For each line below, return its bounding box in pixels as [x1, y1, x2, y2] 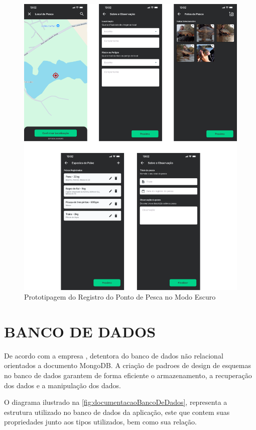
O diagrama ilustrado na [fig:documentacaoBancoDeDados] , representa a [4, 397, 227, 407]
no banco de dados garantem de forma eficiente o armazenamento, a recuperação [4, 370, 252, 381]
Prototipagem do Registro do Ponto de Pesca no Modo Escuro [24, 292, 216, 302]
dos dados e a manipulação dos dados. [4, 380, 121, 390]
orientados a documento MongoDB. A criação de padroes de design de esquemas [4, 360, 251, 371]
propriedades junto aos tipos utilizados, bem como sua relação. [4, 416, 197, 427]
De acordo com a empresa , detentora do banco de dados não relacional [4, 350, 223, 361]
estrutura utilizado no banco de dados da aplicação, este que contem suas [4, 406, 230, 417]
